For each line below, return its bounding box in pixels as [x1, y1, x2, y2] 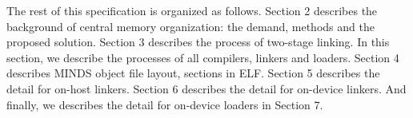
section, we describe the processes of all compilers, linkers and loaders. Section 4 [6, 49, 399, 65]
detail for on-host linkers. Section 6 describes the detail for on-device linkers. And [6, 80, 407, 96]
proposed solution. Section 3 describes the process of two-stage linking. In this [6, 33, 390, 50]
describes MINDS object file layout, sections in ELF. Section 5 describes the [6, 65, 380, 81]
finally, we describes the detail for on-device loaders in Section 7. [6, 96, 323, 112]
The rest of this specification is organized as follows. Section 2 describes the [6, 2, 378, 18]
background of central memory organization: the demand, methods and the [6, 18, 375, 34]
